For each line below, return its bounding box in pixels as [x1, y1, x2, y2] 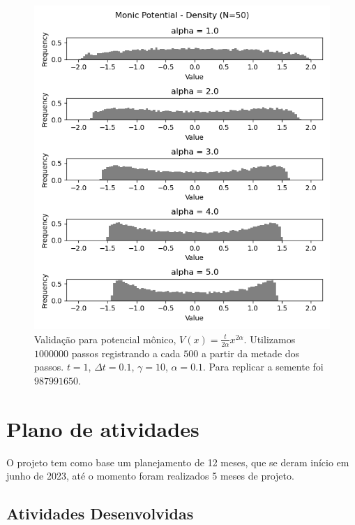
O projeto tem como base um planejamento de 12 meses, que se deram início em [6, 454, 349, 469]
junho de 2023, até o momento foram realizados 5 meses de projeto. [6, 468, 294, 483]
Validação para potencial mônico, [34, 331, 176, 346]
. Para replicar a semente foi [203, 359, 324, 374]
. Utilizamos [243, 331, 296, 346]
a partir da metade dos [201, 345, 300, 360]
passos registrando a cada [71, 345, 181, 360]
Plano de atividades [6, 414, 199, 443]
